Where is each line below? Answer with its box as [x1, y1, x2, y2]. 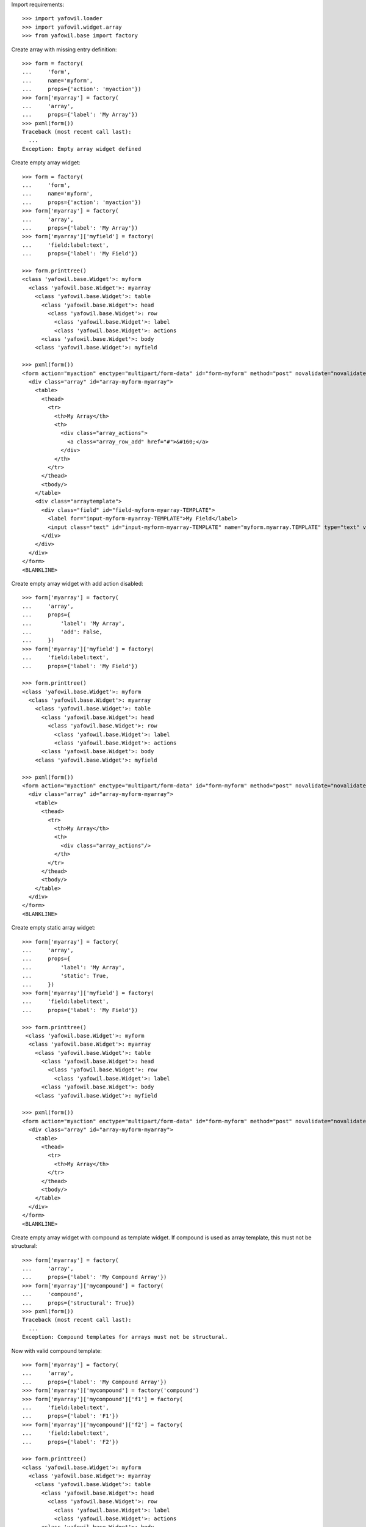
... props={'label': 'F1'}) [22, 1413, 119, 1419]
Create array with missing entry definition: [11, 46, 117, 53]
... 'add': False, [22, 628, 103, 635]
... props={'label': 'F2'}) [22, 1438, 119, 1445]
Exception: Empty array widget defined [22, 145, 142, 152]
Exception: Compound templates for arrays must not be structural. [22, 1333, 228, 1341]
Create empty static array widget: [11, 924, 96, 931]
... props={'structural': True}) [22, 1299, 135, 1307]
